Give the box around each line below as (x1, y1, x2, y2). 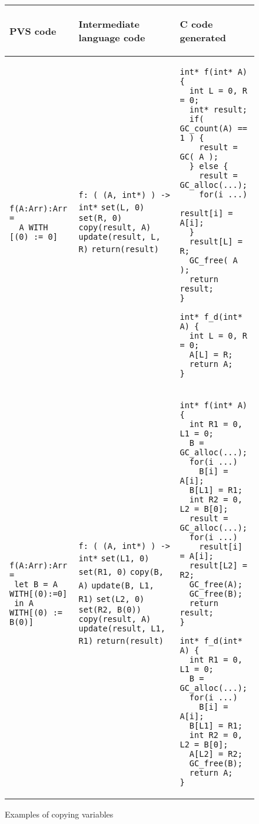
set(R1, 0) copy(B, (78, 567, 164, 577)
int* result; (189, 105, 248, 114)
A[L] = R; (189, 350, 233, 359)
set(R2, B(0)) (78, 604, 141, 614)
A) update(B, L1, (78, 580, 154, 590)
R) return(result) (78, 244, 159, 254)
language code (78, 31, 145, 44)
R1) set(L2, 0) (78, 594, 145, 604)
